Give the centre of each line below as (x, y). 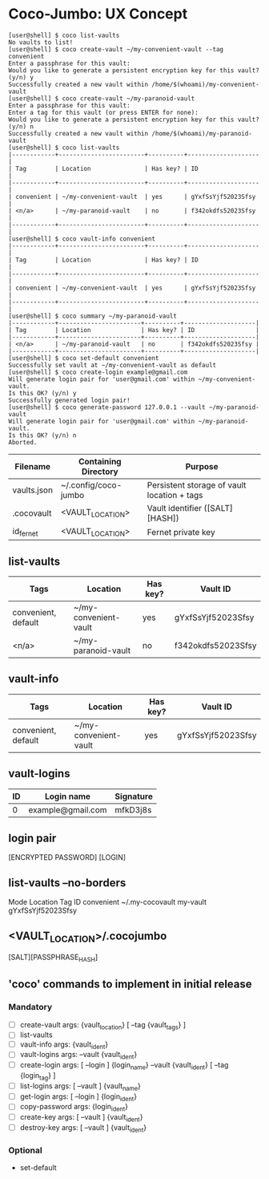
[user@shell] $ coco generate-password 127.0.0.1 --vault (107, 407)
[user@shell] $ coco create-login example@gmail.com (98, 372)
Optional (25, 1150)
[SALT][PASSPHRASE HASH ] (53, 958)
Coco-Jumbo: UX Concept (98, 14)
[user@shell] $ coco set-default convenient (84, 358)
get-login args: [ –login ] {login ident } (78, 1097)
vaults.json (33, 490)
